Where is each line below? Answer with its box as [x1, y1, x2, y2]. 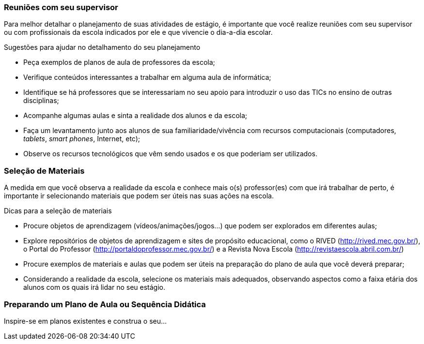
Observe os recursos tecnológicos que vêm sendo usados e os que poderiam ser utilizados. [23, 150, 317, 158]
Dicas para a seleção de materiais [4, 207, 112, 215]
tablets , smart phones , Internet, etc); [23, 135, 141, 143]
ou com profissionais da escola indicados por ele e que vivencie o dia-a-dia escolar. [4, 28, 273, 37]
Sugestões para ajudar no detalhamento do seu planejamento [4, 43, 201, 52]
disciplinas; [23, 96, 59, 105]
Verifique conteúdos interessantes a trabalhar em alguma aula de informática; [23, 73, 271, 82]
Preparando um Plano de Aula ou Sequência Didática [4, 299, 206, 309]
